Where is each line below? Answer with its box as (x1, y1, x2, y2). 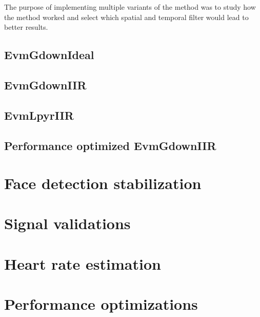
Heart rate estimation (4, 253, 161, 274)
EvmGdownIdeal (4, 47, 94, 63)
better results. (4, 22, 48, 32)
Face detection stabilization (4, 173, 202, 194)
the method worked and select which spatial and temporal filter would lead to (4, 11, 249, 22)
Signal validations (4, 213, 131, 234)
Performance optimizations (4, 293, 198, 314)
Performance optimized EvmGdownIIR (4, 137, 216, 153)
